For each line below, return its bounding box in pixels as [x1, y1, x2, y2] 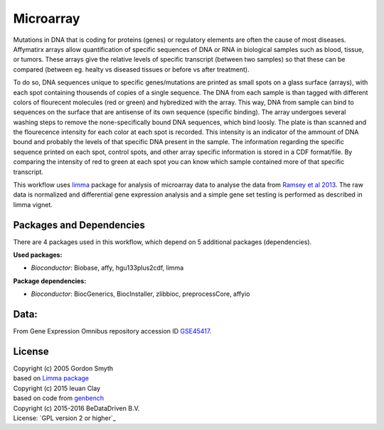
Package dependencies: [13, 277, 87, 285]
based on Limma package [13, 374, 89, 382]
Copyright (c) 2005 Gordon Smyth [13, 364, 114, 373]
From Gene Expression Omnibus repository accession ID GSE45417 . [13, 327, 212, 336]
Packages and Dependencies [13, 219, 145, 231]
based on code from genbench [13, 394, 105, 402]
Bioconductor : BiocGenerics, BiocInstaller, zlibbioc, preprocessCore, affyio [31, 290, 250, 298]
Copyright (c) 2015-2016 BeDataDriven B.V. [13, 404, 140, 412]
